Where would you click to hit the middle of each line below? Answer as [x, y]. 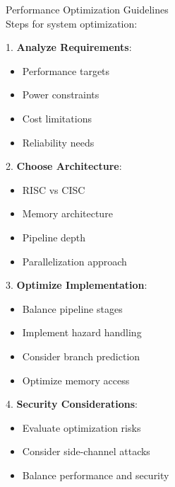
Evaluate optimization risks [82, 427]
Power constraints [61, 94]
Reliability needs [58, 142]
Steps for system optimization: [72, 23]
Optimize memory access [76, 380]
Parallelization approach [74, 261]
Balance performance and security [96, 475]
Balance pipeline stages [72, 308]
